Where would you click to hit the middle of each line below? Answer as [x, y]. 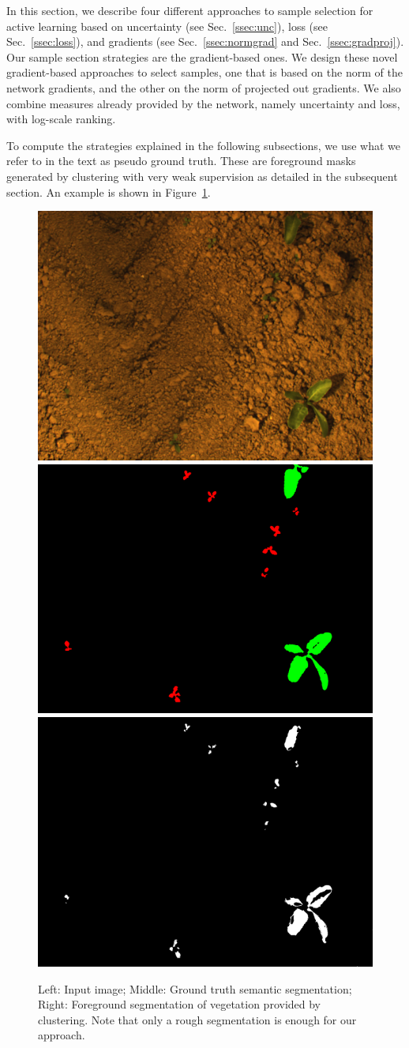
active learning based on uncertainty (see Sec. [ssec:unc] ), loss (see [167, 26]
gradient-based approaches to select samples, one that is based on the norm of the [204, 72]
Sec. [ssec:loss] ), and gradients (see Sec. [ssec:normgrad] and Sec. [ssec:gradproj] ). [205, 41]
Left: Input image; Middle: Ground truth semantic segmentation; [195, 988]
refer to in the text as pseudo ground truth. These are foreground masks [181, 161]
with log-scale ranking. [61, 119]
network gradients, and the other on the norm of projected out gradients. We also [204, 87]
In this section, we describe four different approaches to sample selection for [190, 10]
